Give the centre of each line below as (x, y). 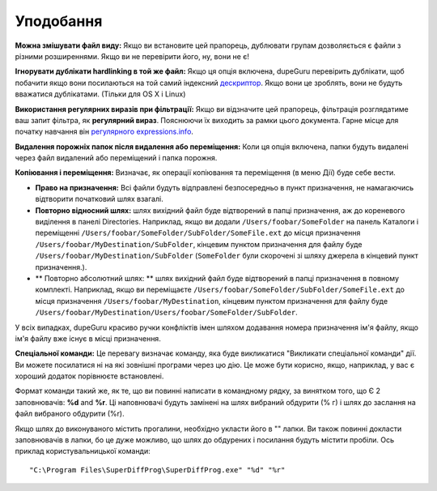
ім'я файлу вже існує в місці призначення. (88, 338)
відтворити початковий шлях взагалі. (99, 199)
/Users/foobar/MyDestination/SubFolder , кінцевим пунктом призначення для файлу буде (199, 244)
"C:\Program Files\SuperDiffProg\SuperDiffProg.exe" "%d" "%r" (157, 470)
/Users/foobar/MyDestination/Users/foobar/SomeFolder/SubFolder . (167, 313)
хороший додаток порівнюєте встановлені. (89, 376)
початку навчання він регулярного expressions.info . (104, 132)
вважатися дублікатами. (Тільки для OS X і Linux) (100, 94)
